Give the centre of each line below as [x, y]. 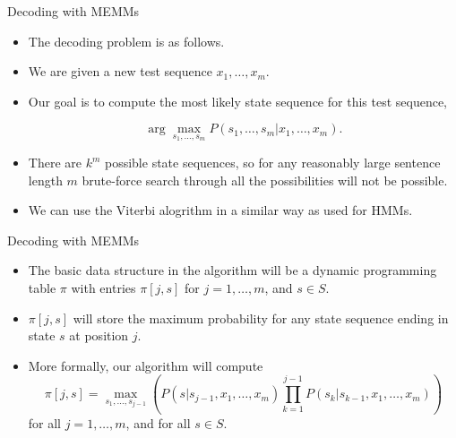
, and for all [158, 423]
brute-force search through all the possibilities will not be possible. [265, 180]
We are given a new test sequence [120, 71]
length [45, 180]
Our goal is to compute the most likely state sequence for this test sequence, [238, 101]
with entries [103, 287]
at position [99, 335]
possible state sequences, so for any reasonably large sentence [272, 162]
